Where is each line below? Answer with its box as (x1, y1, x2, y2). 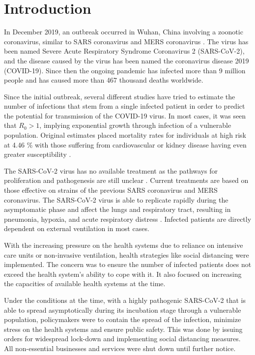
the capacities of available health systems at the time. (4, 278, 166, 289)
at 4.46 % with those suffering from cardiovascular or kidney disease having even (4, 139, 247, 149)
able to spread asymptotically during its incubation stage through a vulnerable (4, 304, 241, 315)
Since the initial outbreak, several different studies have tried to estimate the (4, 91, 235, 101)
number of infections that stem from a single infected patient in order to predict (4, 101, 245, 111)
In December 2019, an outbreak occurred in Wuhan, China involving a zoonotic (4, 27, 243, 37)
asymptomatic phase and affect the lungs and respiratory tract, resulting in (4, 204, 231, 214)
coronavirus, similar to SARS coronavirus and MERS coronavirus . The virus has (4, 36, 249, 46)
